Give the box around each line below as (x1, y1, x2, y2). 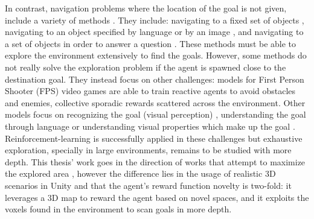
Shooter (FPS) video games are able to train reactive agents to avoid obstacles (5, 84, 296, 97)
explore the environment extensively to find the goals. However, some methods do (5, 49, 307, 62)
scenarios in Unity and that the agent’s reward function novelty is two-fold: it (5, 179, 292, 191)
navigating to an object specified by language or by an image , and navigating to (5, 25, 304, 38)
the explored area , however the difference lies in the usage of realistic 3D (5, 167, 276, 180)
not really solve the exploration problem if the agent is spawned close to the (5, 60, 286, 73)
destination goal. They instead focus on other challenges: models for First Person (5, 72, 304, 85)
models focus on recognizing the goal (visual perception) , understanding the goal (5, 108, 306, 121)
